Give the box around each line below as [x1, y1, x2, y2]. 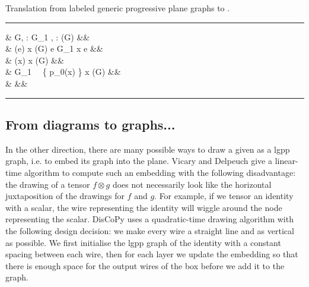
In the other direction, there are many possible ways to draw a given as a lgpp [5, 143, 290, 155]
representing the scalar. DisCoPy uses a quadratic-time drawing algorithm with [5, 213, 294, 225]
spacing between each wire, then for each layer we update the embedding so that [5, 248, 298, 260]
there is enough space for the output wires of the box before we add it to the [5, 259, 285, 272]
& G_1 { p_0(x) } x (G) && [5, 65, 121, 78]
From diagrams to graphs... [5, 115, 176, 133]
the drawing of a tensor [5, 178, 90, 190]
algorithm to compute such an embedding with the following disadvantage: [24, 166, 296, 178]
